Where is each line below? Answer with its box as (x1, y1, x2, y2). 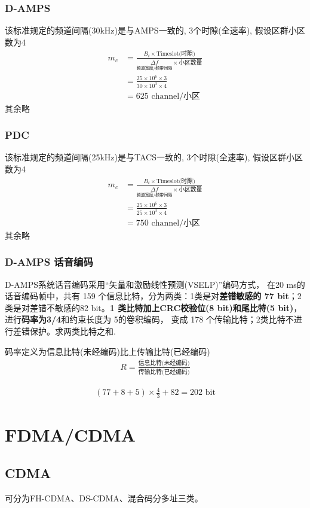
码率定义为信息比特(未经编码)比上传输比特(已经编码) (5, 345, 210, 357)
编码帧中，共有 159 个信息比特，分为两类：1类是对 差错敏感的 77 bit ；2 (21, 290, 302, 302)
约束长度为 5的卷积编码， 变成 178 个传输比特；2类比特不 (69, 313, 294, 326)
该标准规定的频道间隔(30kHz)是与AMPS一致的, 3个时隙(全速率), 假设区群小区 (5, 24, 305, 36)
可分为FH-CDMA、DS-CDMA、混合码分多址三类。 (5, 491, 203, 504)
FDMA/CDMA (5, 422, 136, 447)
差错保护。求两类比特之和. (13, 325, 116, 337)
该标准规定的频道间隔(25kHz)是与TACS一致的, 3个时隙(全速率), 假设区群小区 (5, 151, 303, 163)
